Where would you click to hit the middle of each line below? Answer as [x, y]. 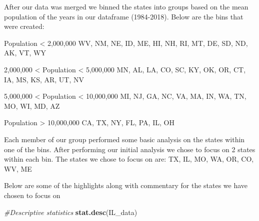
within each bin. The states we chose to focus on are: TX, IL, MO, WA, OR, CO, [129, 159]
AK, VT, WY [25, 53]
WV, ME [18, 168]
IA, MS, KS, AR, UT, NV [44, 79]
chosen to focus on [32, 195]
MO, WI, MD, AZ [32, 106]
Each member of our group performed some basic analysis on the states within [124, 139]
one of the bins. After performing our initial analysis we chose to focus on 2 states [130, 149]
